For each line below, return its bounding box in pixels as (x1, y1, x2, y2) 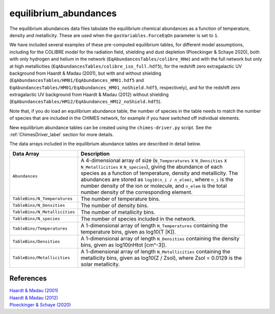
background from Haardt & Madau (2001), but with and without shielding (9, 70, 161, 76)
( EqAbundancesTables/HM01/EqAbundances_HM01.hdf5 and (9, 77, 144, 83)
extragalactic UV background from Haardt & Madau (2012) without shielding (9, 91, 169, 98)
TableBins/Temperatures (12, 226, 68, 231)
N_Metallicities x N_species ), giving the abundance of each (80, 163, 223, 170)
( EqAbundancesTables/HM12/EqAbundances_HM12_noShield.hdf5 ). (9, 99, 162, 105)
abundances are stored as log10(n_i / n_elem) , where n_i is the (80, 176, 234, 183)
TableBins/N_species (12, 216, 61, 222)
